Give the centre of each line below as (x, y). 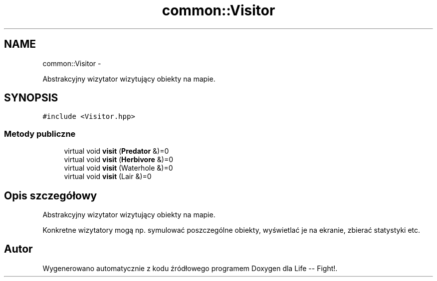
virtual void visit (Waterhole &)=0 (118, 168)
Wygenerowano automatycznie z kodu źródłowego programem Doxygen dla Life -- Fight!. (190, 268)
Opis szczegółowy (51, 195)
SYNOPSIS (31, 98)
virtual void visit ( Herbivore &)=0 (118, 160)
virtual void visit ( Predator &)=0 (116, 151)
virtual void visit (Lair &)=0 (108, 177)
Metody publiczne (40, 134)
